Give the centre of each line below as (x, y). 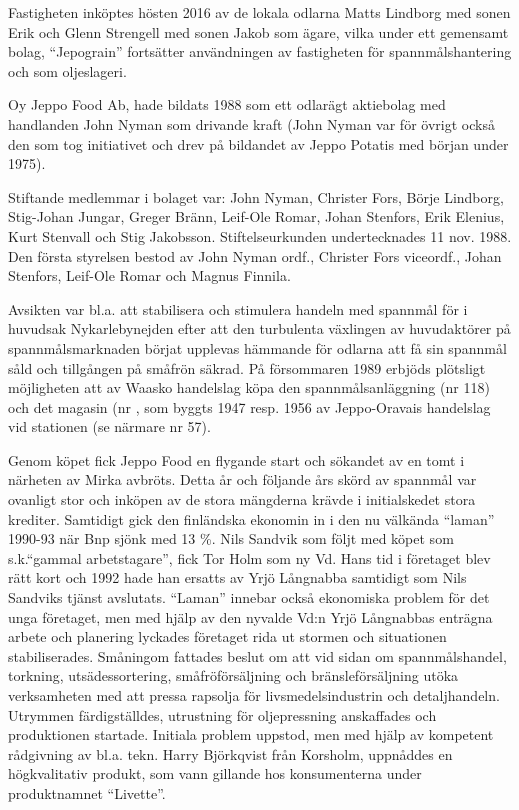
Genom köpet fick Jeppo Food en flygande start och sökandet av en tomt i (236, 459)
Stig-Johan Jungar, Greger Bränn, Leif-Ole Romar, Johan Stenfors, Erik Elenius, (256, 216)
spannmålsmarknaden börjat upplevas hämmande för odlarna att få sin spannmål (257, 347)
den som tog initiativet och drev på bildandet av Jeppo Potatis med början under (258, 143)
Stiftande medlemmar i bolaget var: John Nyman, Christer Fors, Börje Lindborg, (256, 196)
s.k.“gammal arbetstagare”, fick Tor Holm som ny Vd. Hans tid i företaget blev (249, 557)
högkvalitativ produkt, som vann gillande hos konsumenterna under (215, 773)
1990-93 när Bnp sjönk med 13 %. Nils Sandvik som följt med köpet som (231, 538)
